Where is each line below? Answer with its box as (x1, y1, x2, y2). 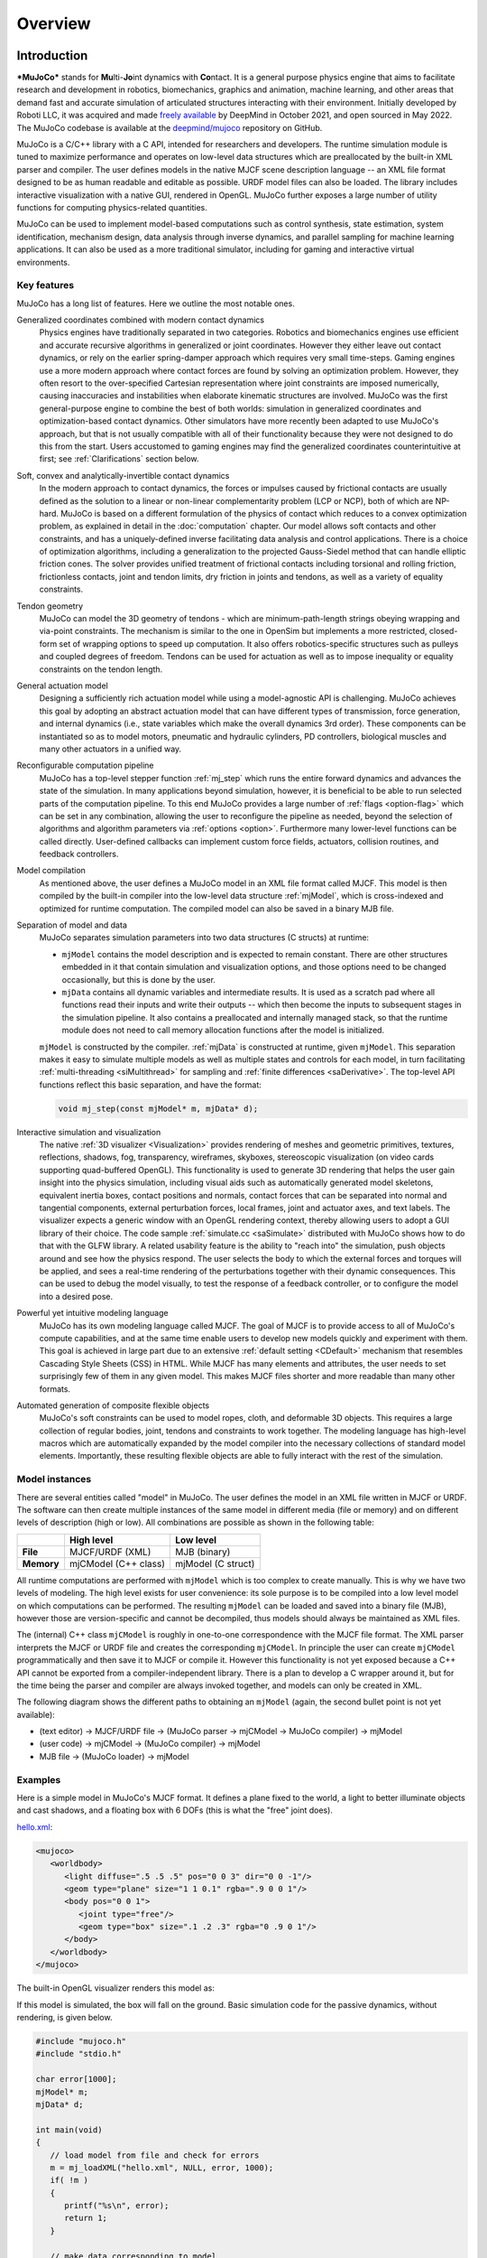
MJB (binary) (174, 1545, 231, 1558)
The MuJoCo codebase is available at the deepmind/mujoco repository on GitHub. (16, 122, 323, 133)
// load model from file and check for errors (50, 2150, 260, 2160)
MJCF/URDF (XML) (69, 1545, 152, 1558)
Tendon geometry (16, 601, 84, 611)
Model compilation (16, 865, 86, 876)
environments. (16, 257, 70, 267)
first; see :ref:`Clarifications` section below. (39, 453, 199, 464)
